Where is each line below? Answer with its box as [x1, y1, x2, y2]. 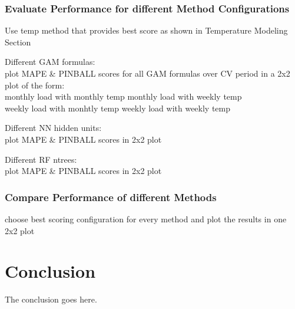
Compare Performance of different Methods [5, 189, 217, 204]
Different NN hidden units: [5, 121, 102, 134]
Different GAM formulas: [5, 55, 95, 68]
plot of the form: [5, 78, 65, 91]
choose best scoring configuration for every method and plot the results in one [5, 212, 287, 225]
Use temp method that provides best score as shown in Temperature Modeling [5, 24, 288, 37]
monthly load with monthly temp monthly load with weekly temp [5, 90, 242, 103]
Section [5, 35, 31, 48]
